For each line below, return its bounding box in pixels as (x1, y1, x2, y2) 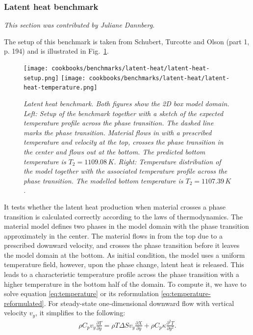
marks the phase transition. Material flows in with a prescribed (24, 127, 212, 137)
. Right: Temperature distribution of (114, 156, 221, 166)
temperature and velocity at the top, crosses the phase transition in (24, 137, 224, 147)
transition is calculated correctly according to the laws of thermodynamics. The (4, 211, 243, 221)
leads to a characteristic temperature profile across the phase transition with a (4, 269, 239, 279)
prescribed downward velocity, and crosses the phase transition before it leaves (4, 240, 240, 250)
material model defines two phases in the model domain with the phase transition (4, 221, 249, 231)
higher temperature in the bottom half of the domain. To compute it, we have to (4, 278, 247, 289)
